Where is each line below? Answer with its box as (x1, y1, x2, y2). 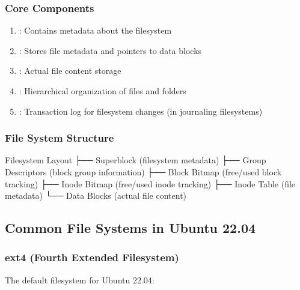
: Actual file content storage (19, 64, 121, 77)
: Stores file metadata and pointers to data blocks (19, 44, 202, 56)
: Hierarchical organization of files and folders (19, 85, 186, 97)
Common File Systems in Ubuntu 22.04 (5, 219, 256, 237)
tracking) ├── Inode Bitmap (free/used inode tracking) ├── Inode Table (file (5, 177, 296, 190)
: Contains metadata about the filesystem (19, 24, 172, 37)
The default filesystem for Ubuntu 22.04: (5, 273, 155, 286)
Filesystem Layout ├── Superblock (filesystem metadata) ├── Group (5, 154, 266, 166)
